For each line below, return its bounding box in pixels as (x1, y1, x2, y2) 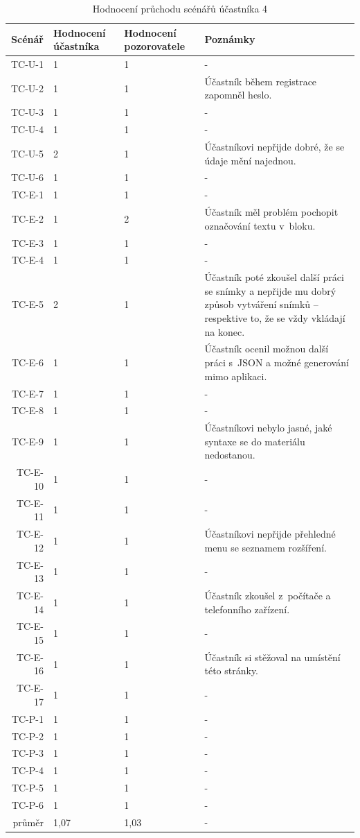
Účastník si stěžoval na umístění (204, 649, 341, 664)
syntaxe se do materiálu (204, 434, 305, 448)
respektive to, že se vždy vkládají (204, 311, 345, 325)
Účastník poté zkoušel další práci (204, 270, 344, 284)
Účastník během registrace (204, 74, 317, 88)
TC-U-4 (10, 122, 44, 137)
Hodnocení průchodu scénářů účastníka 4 (92, 1, 268, 15)
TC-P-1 (11, 711, 44, 726)
